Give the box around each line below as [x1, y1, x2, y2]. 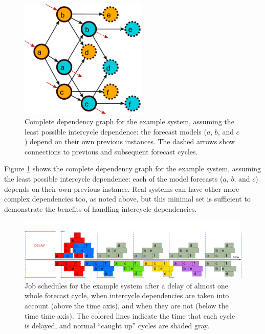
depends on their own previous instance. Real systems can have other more [4, 183, 239, 194]
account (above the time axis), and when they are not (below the [25, 300, 229, 310]
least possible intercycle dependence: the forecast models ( [25, 126, 207, 137]
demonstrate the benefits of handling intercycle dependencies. [4, 203, 197, 214]
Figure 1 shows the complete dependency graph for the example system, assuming [4, 163, 261, 174]
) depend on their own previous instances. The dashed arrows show [25, 136, 235, 147]
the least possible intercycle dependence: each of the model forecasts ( [4, 173, 223, 184]
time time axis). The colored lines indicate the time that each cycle [25, 310, 235, 321]
